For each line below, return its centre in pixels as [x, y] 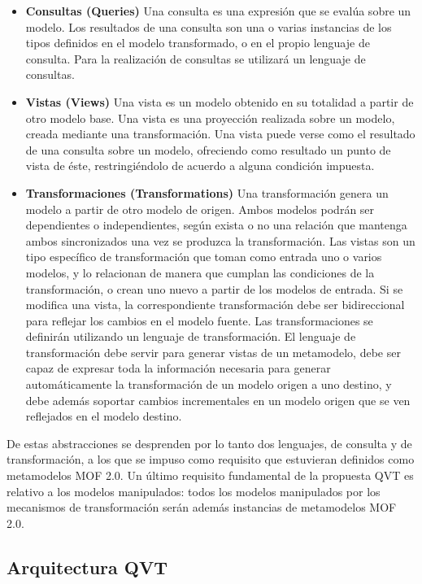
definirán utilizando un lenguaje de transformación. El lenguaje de [191, 336]
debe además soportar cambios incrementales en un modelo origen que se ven [218, 400]
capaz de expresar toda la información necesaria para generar [178, 368]
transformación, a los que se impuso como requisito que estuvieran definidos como [211, 459]
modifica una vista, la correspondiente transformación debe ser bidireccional [215, 305]
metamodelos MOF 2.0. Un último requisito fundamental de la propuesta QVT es [210, 475]
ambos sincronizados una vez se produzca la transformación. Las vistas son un [220, 240]
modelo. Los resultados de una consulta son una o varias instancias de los [209, 26]
